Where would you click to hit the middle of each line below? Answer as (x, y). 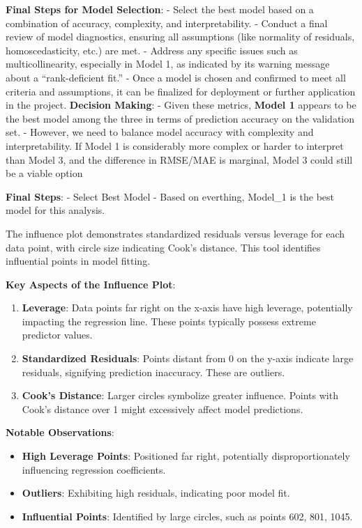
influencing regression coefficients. (94, 469)
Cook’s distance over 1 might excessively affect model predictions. (163, 409)
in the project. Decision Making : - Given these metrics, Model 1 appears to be (181, 105)
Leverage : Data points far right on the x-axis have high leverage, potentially (187, 308)
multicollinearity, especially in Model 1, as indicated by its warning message (168, 64)
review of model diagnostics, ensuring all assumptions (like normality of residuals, (180, 37)
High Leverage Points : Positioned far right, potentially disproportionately (186, 456)
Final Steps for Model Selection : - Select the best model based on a (160, 9)
